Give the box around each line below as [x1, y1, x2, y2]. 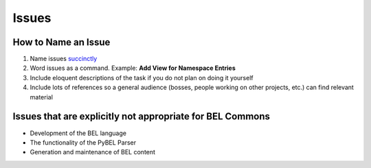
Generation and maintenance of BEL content [30, 148, 156, 156]
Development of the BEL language [30, 129, 127, 137]
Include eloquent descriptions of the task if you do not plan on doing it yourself [30, 73, 254, 82]
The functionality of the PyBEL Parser [30, 138, 137, 147]
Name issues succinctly [30, 55, 98, 63]
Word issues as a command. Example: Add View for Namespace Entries [30, 64, 236, 72]
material [30, 93, 53, 101]
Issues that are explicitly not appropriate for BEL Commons [12, 110, 271, 123]
